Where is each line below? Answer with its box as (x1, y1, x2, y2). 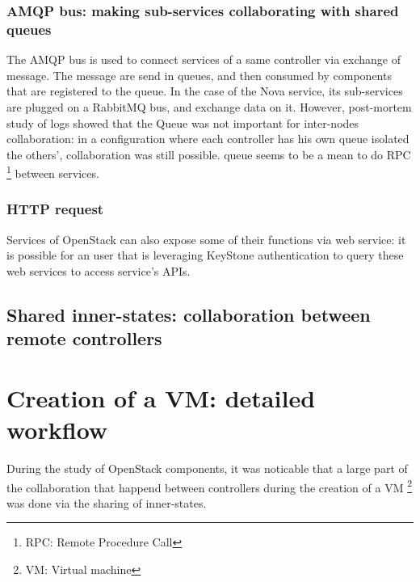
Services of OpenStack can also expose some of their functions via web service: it (6, 230, 406, 247)
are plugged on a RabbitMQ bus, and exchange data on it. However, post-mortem (6, 98, 412, 115)
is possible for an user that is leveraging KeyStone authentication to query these (6, 247, 404, 264)
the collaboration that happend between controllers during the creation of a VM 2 (6, 476, 412, 496)
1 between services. (6, 162, 99, 181)
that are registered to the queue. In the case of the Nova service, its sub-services (6, 82, 403, 99)
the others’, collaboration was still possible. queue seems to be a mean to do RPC (6, 145, 411, 162)
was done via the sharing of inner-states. (6, 494, 207, 511)
